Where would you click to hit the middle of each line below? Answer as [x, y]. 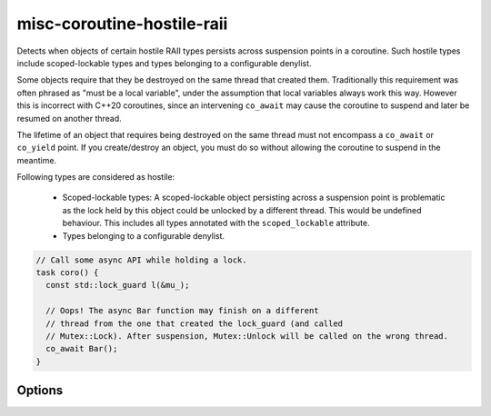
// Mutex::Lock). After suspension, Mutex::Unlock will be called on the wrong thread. [247, 336]
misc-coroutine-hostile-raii [122, 24]
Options [40, 391]
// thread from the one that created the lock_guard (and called [195, 323]
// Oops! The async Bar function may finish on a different [182, 311]
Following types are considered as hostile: [96, 177]
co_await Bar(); [82, 349]
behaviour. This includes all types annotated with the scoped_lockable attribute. [216, 223]
